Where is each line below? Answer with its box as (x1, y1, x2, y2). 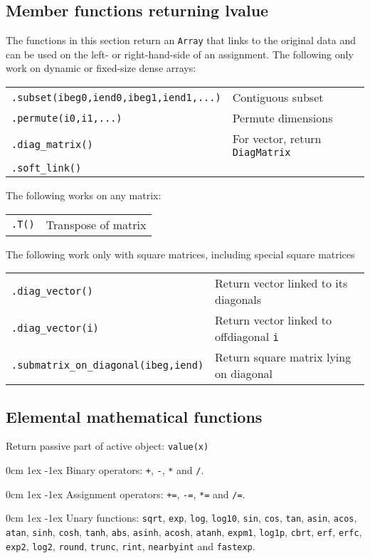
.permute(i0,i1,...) (11, 112, 122, 124)
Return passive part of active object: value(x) (6, 438, 209, 453)
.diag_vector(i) (11, 322, 99, 335)
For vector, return (232, 130, 322, 147)
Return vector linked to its (215, 275, 348, 292)
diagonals (215, 291, 262, 308)
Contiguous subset (232, 89, 324, 106)
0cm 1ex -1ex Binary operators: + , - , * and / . (6, 463, 204, 478)
